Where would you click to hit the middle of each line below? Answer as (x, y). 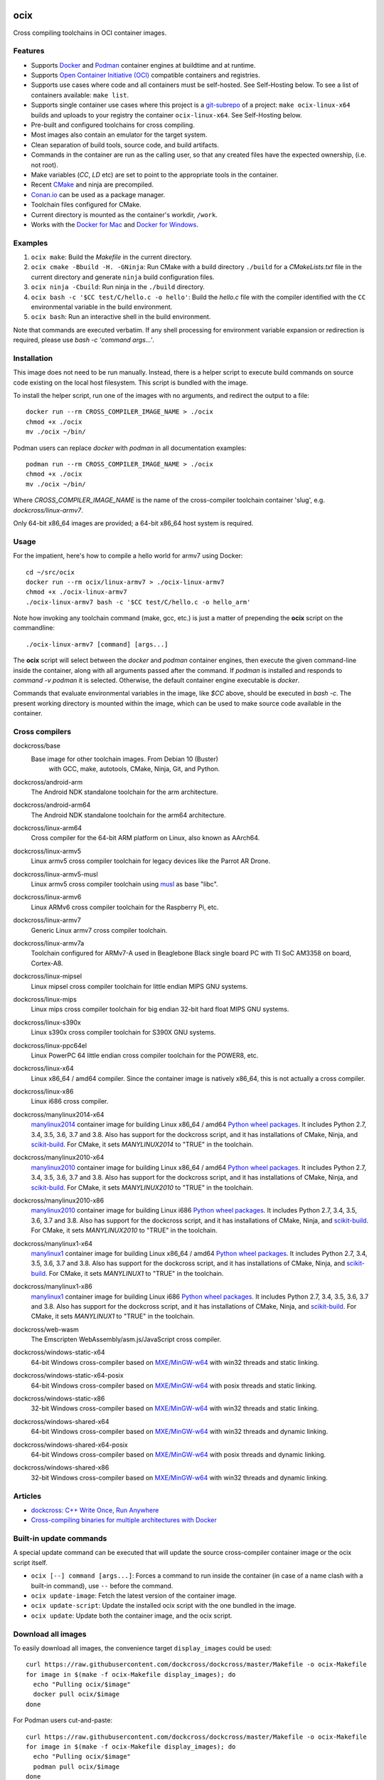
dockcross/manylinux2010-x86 (59, 1200)
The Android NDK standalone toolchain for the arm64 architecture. (129, 815)
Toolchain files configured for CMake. (86, 205)
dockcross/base (37, 746)
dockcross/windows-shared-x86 (61, 1467)
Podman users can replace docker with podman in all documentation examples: (130, 448)
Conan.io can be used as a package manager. (98, 194)
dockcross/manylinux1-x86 (53, 1287)
